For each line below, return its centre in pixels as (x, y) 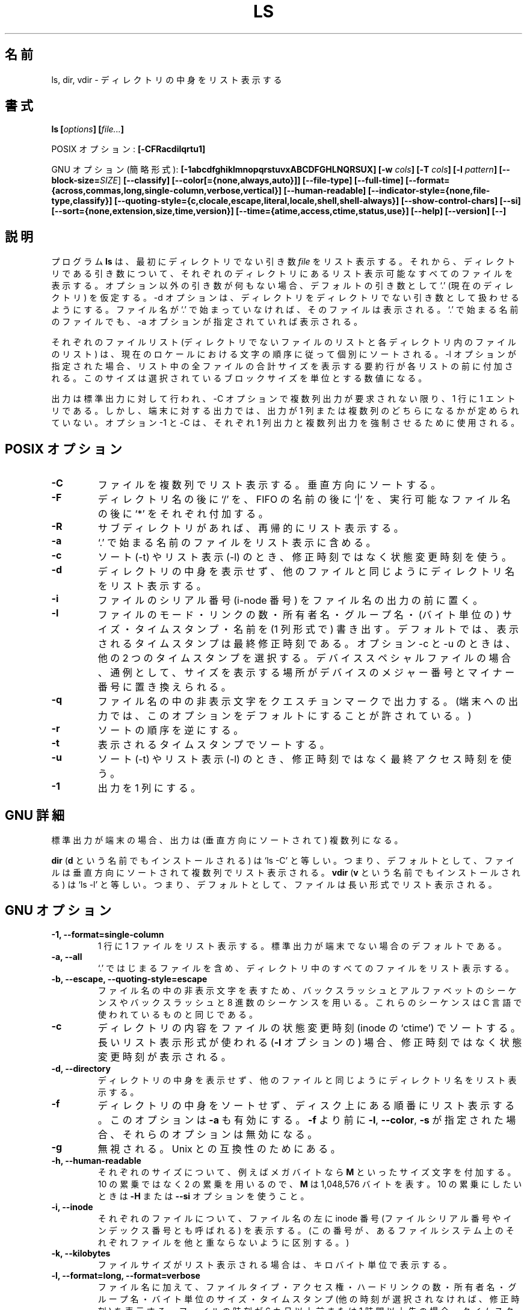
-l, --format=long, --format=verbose (126, 1275)
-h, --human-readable (96, 1160)
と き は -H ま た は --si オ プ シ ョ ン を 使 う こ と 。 (203, 1196)
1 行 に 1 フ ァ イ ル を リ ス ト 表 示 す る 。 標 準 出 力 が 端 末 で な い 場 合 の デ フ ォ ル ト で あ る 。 (302, 946)
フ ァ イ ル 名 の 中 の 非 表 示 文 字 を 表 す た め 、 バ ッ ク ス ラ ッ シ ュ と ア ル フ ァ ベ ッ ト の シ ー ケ (307, 990)
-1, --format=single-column (108, 934)
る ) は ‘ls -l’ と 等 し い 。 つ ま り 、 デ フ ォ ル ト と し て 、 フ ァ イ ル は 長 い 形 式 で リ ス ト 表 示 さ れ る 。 (274, 884)
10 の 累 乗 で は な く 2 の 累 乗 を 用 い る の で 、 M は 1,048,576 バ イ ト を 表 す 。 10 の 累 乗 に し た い (310, 1184)
